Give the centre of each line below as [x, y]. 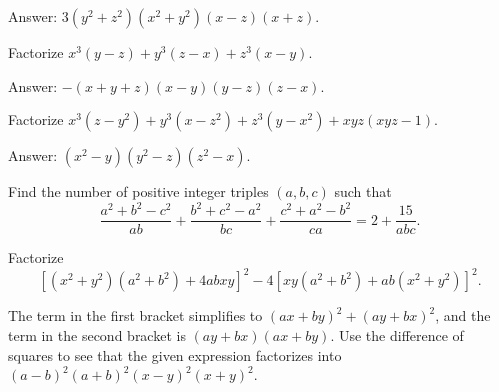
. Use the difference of [397, 335]
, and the [463, 315]
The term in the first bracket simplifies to [135, 315]
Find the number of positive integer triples [138, 191]
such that [363, 191]
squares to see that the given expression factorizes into [175, 354]
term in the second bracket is [97, 335]
